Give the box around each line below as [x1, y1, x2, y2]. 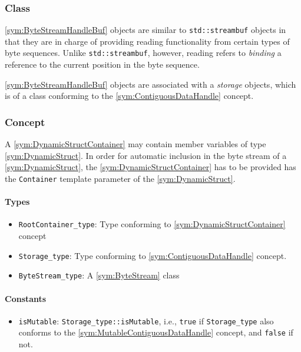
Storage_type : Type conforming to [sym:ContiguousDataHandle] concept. [18, 249, 287, 261]
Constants [5, 292, 47, 304]
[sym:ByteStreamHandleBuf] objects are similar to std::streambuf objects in [5, 24, 286, 36]
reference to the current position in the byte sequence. [5, 58, 200, 71]
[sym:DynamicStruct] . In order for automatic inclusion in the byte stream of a [5, 149, 287, 161]
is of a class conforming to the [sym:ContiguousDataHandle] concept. [5, 89, 254, 102]
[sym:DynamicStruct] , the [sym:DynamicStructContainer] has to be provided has [5, 161, 296, 173]
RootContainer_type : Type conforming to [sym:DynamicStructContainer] [18, 218, 286, 230]
